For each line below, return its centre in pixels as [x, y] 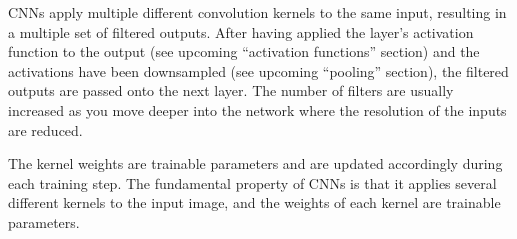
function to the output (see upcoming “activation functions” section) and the [244, 51]
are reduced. [45, 129]
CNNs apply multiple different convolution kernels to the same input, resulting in [257, 12]
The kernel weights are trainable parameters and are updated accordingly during [255, 163]
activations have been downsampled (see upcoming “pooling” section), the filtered [258, 70]
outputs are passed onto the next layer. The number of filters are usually [231, 90]
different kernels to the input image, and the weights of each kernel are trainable [254, 202]
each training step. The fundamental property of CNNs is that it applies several [252, 182]
